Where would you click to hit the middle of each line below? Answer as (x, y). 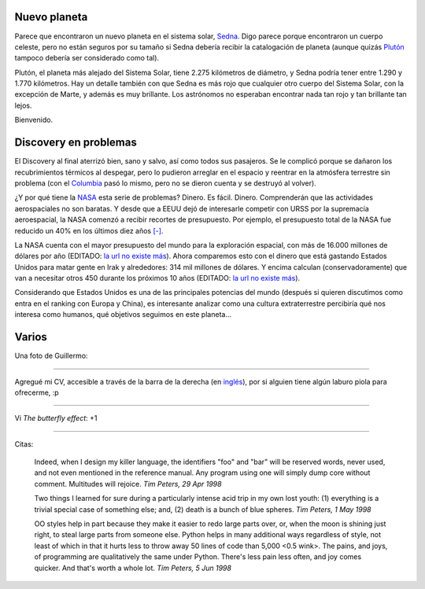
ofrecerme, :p (37, 392)
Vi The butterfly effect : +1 (56, 418)
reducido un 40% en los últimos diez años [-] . (89, 230)
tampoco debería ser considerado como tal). (87, 58)
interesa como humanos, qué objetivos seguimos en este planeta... (123, 315)
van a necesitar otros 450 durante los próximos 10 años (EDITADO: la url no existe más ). (157, 278)
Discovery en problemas (76, 143)
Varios (31, 337)
